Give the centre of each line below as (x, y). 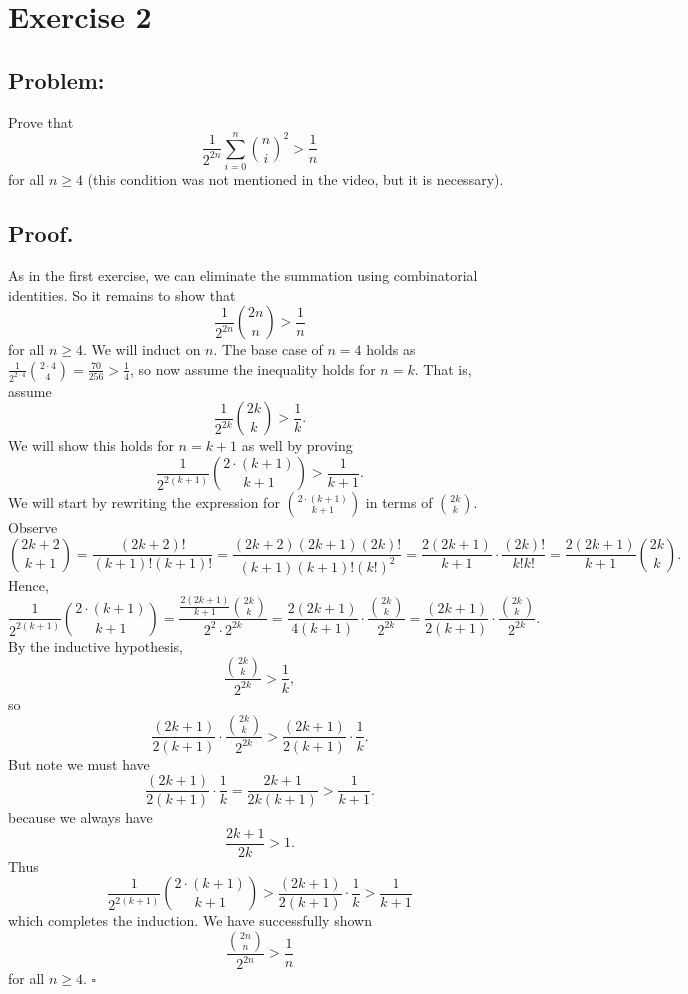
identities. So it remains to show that (122, 294)
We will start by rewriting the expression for (144, 502)
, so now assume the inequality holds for (252, 368)
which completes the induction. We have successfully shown (190, 920)
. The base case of (268, 349)
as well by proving (297, 445)
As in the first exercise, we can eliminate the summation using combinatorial (243, 275)
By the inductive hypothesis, (95, 645)
